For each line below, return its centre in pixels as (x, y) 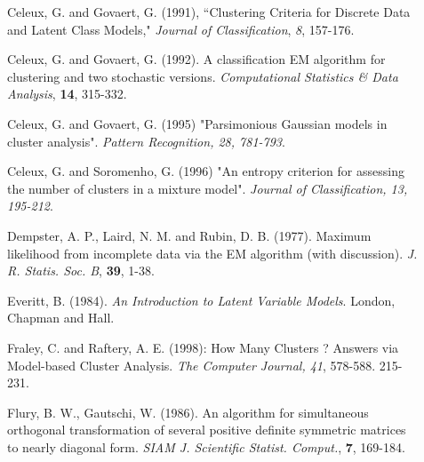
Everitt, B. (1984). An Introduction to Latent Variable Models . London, (201, 300)
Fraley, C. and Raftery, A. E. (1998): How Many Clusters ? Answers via (203, 347)
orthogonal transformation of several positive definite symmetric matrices (207, 430)
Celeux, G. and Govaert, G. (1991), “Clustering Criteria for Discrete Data (209, 12)
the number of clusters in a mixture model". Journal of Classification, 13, (208, 188)
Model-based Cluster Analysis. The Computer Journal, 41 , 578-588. (192, 365)
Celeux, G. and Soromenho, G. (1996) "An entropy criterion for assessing (206, 171)
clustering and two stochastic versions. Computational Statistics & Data (203, 76)
